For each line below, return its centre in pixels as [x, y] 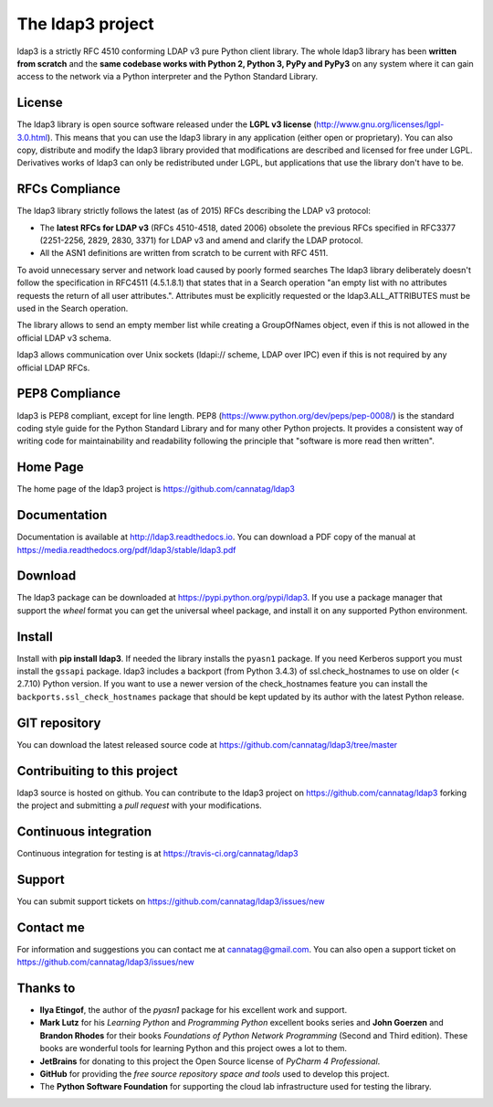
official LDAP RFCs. [53, 367]
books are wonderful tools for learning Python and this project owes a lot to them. [193, 1048]
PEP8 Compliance [68, 394]
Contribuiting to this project [97, 771]
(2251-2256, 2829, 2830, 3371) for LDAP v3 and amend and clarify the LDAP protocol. [201, 240]
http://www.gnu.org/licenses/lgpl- [380, 124]
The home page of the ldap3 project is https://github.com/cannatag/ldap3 [156, 489]
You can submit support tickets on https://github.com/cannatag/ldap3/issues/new [171, 901]
